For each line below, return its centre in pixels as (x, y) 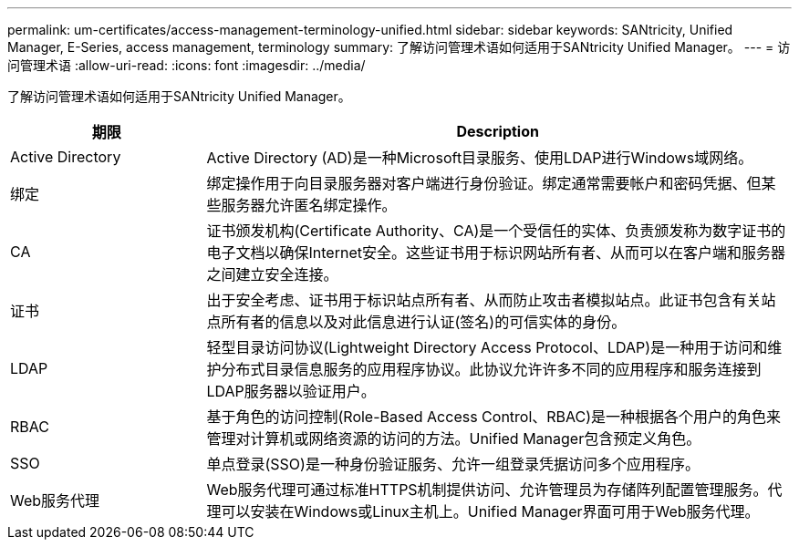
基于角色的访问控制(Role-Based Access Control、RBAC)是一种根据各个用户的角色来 (494, 417)
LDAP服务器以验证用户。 (291, 391)
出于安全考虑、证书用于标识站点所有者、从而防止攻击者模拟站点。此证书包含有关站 (491, 300)
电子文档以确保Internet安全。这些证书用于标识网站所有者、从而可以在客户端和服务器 (496, 253)
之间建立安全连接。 (272, 274)
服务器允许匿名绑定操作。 (309, 205)
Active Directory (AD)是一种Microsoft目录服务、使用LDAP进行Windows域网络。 (480, 158)
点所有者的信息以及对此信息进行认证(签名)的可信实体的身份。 (416, 322)
